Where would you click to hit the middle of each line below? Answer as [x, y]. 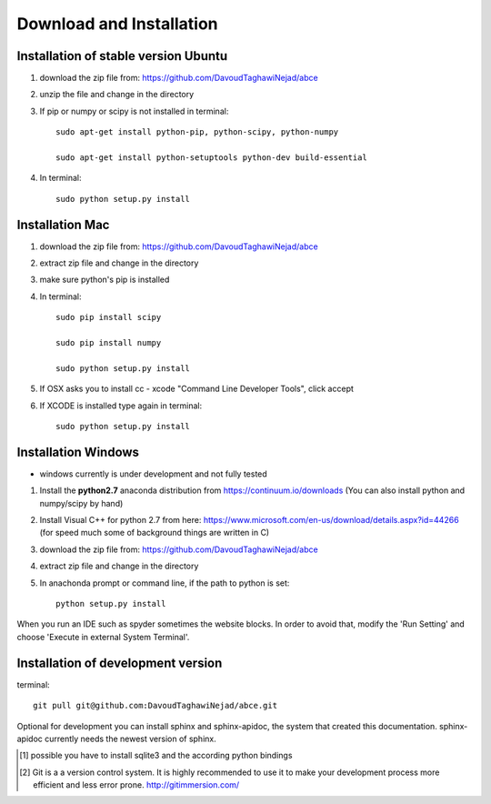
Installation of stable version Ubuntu [122, 56]
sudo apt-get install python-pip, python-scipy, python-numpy [197, 132]
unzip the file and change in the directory [117, 95]
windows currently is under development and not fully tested [153, 474]
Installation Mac [63, 224]
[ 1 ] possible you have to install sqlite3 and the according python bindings [156, 756]
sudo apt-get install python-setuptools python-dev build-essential [211, 158]
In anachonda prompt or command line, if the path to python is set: [165, 583]
